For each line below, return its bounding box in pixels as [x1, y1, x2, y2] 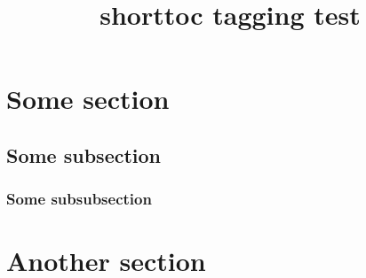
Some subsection [6, 141, 162, 168]
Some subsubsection [6, 188, 152, 210]
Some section [6, 81, 170, 117]
